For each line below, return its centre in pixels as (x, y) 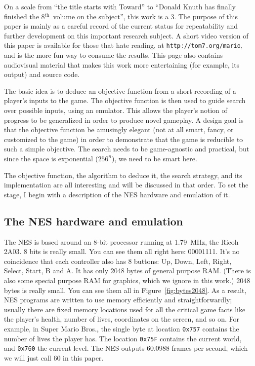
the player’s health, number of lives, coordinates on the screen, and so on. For (122, 319)
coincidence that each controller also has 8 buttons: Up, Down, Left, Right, (118, 261)
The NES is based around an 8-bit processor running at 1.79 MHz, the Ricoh (121, 241)
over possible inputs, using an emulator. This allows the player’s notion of (116, 110)
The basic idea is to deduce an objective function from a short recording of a (120, 91)
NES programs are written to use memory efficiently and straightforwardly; (118, 300)
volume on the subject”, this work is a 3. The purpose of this (145, 16)
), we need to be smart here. (154, 158)
